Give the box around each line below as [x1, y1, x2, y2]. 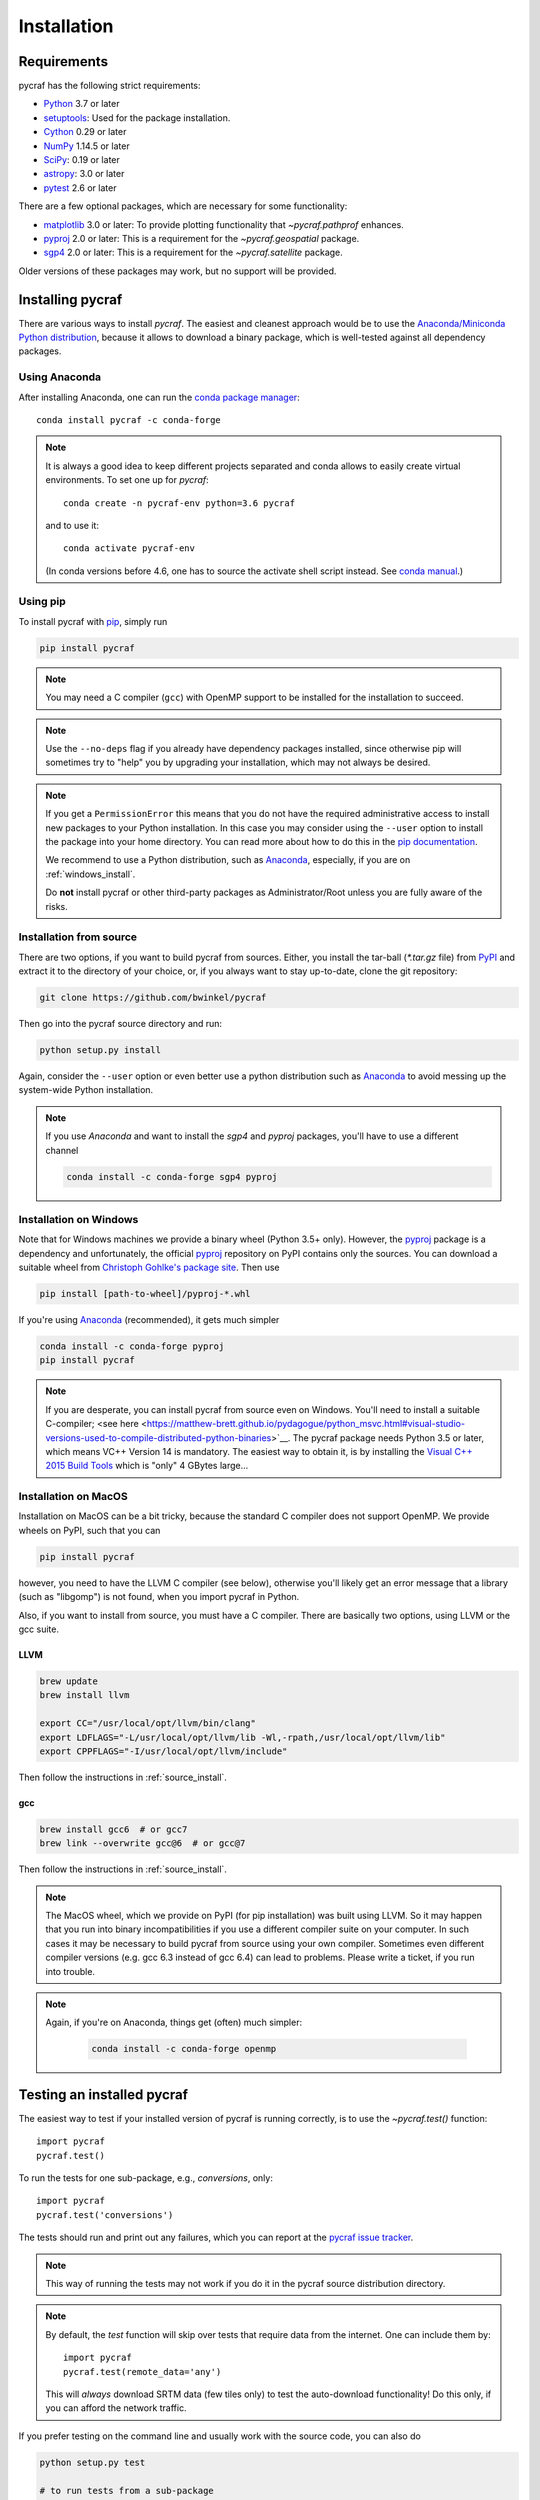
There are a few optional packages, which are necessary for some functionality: [18, 200, 348, 212]
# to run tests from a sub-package [39, 2485, 214, 2496]
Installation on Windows [18, 1212, 139, 1226]
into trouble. [45, 1965, 95, 1977]
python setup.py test [39, 2456, 146, 2468]
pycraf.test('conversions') [36, 2209, 174, 2220]
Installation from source [18, 930, 138, 944]
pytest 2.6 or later [43, 181, 117, 194]
